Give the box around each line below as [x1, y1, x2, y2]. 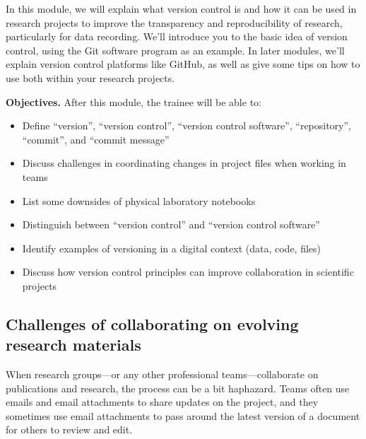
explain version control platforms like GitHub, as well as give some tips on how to [6, 57, 360, 71]
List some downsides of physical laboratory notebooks [22, 193, 256, 208]
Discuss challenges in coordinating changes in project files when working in [22, 156, 346, 170]
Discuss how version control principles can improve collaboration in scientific [22, 264, 354, 279]
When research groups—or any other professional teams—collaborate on [6, 367, 319, 382]
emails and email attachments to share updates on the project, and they [6, 394, 319, 409]
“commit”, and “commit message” [22, 131, 170, 146]
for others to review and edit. [6, 422, 133, 437]
